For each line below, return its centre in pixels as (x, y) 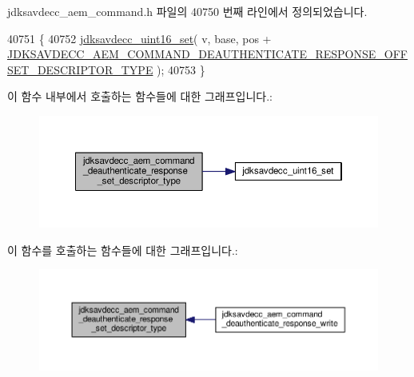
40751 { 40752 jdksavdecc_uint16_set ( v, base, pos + (139, 38)
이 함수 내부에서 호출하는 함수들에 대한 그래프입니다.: (140, 96)
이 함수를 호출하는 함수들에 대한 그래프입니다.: (123, 250)
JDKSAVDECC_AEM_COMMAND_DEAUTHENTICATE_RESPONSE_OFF (207, 54)
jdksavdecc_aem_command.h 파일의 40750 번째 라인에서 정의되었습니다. (187, 11)
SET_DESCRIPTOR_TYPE (80, 69)
